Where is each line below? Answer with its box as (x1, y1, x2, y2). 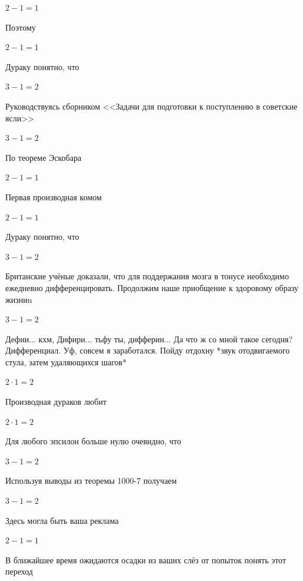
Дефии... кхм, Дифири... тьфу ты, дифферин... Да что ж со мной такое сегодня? (5, 332, 292, 345)
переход (5, 565, 33, 577)
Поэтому (5, 21, 36, 33)
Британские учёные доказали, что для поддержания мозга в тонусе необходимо (5, 270, 289, 282)
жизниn (5, 293, 32, 305)
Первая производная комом (5, 190, 102, 203)
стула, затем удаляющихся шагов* (5, 355, 127, 368)
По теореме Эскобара (5, 151, 82, 163)
